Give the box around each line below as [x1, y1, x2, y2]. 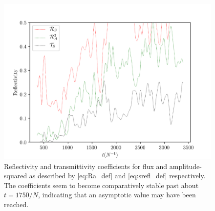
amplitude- [169, 161, 202, 171]
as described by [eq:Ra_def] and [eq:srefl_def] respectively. [29, 170, 206, 181]
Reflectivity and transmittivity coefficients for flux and [4, 161, 168, 171]
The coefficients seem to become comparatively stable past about [4, 180, 199, 190]
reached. [4, 199, 29, 209]
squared [4, 170, 27, 181]
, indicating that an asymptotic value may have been [38, 190, 196, 200]
